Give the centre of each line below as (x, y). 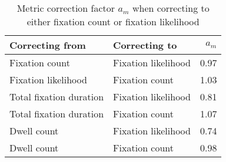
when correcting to (171, 8)
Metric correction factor (66, 8)
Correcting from (48, 45)
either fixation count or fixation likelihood (113, 21)
